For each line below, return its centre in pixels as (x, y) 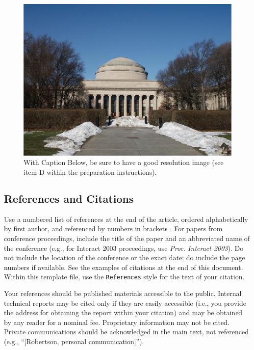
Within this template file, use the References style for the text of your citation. (124, 277)
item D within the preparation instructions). (90, 172)
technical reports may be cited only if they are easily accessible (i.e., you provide (125, 303)
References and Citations (69, 198)
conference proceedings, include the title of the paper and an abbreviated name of (127, 238)
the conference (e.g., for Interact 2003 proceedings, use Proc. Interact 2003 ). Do (124, 248)
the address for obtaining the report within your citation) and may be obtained (123, 312)
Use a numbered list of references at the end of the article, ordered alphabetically (126, 219)
